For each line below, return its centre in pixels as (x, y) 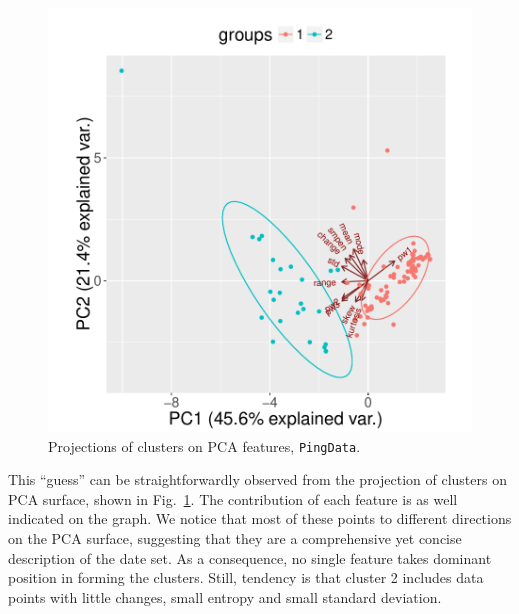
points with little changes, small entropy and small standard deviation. (225, 596)
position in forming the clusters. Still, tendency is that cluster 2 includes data (246, 577)
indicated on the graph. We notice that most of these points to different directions (260, 518)
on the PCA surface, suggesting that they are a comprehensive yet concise (235, 538)
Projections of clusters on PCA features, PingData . (204, 445)
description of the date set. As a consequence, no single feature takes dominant (250, 557)
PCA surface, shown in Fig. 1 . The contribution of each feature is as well (233, 498)
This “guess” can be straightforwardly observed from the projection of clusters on (257, 479)
